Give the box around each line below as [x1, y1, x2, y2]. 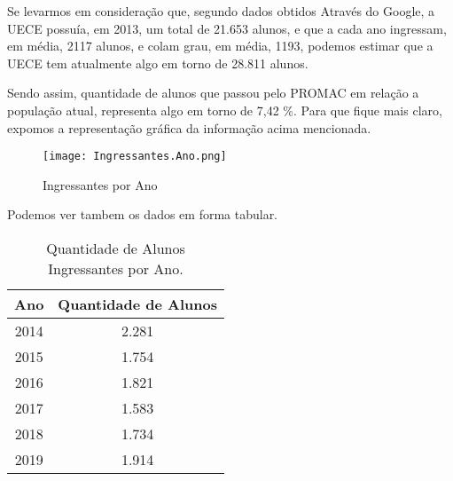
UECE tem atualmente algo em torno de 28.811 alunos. [7, 53, 309, 72]
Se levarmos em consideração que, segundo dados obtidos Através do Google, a [7, 2, 435, 20]
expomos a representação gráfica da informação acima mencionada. [7, 118, 371, 137]
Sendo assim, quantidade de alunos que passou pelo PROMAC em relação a [7, 83, 419, 102]
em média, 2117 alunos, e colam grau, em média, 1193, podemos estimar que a [7, 36, 433, 55]
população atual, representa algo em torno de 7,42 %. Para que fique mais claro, [7, 100, 442, 119]
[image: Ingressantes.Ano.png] [43, 150, 227, 163]
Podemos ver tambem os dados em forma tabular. [7, 205, 278, 224]
